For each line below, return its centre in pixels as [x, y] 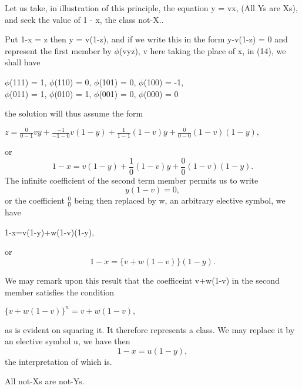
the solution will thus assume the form [74, 113]
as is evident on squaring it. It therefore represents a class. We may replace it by [150, 329]
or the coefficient [35, 200]
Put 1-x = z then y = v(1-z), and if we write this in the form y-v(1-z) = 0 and [146, 39]
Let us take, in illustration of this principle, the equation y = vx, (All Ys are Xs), [151, 8]
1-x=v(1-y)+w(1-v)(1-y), [50, 232]
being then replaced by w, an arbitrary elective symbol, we [180, 200]
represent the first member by [58, 50]
